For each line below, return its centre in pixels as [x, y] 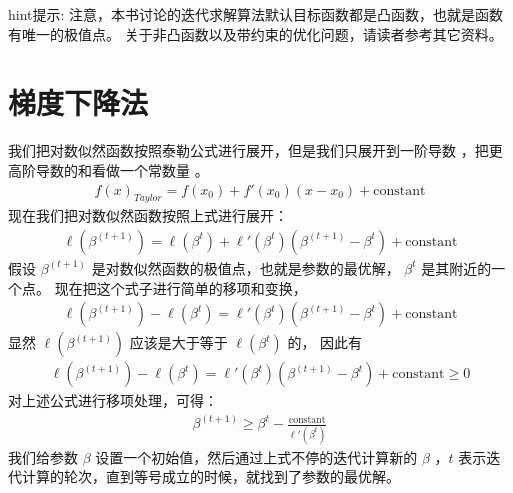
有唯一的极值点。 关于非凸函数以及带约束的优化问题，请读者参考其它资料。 [255, 33]
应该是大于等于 [178, 342]
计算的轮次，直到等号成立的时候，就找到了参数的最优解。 [210, 476]
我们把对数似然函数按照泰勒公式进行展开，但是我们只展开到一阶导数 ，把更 [255, 150]
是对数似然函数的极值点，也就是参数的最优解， [245, 267]
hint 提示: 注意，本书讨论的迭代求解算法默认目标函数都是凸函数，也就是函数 [256, 14]
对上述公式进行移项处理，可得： [113, 400]
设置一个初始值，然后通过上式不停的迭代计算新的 [256, 456]
